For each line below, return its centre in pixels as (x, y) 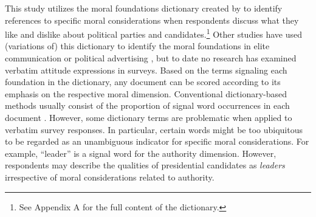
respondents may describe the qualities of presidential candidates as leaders (145, 165)
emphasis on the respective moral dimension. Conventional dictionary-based (146, 93)
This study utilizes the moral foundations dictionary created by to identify (144, 8)
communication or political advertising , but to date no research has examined (151, 58)
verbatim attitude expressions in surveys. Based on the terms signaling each (146, 70)
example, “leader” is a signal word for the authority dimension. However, (141, 153)
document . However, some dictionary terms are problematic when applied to (149, 117)
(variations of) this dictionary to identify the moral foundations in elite (137, 46)
